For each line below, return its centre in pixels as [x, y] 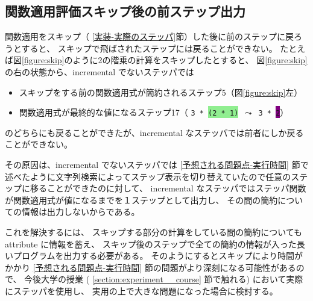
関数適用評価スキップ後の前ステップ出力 [125, 11]
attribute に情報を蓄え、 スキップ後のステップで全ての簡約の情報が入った [151, 244]
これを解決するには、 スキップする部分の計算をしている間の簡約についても [154, 231]
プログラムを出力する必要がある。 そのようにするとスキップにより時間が [158, 256]
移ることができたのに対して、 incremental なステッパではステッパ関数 [168, 188]
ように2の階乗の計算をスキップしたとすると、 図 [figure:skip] [190, 60]
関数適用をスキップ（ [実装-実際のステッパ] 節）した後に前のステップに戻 [150, 36]
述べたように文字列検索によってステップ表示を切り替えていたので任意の [148, 176]
